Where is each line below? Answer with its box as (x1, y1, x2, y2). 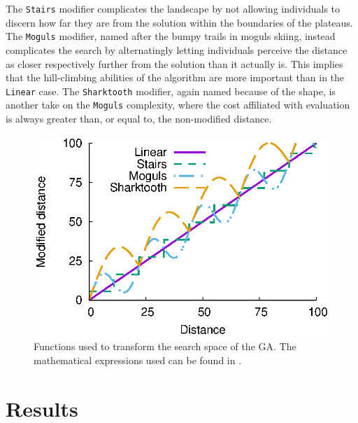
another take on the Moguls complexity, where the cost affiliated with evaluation (6, 97, 350, 112)
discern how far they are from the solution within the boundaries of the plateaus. (6, 15, 353, 29)
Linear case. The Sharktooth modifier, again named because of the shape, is (6, 83, 336, 98)
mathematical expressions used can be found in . (34, 352, 242, 367)
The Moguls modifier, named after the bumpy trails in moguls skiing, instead (6, 29, 336, 43)
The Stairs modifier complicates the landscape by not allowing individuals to (6, 1, 341, 15)
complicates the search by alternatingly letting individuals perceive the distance (6, 42, 348, 57)
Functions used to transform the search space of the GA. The (34, 339, 296, 354)
